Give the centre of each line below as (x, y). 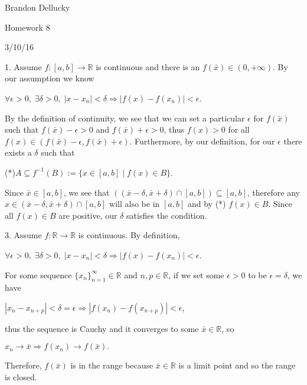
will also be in (135, 204)
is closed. (21, 377)
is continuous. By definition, (129, 235)
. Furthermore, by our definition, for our (202, 141)
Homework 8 (27, 27)
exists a (18, 152)
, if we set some (196, 274)
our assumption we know (50, 78)
